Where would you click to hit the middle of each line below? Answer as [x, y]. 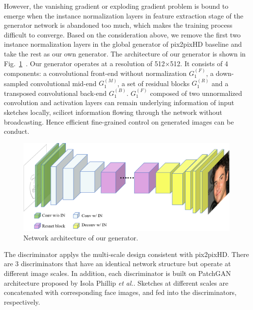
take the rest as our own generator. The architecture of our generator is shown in [125, 53]
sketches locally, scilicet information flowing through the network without [113, 112]
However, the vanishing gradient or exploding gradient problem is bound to [116, 6]
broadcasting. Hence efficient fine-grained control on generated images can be [119, 121]
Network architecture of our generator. [81, 238]
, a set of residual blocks [154, 83]
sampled [16, 83]
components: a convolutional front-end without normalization [95, 73]
